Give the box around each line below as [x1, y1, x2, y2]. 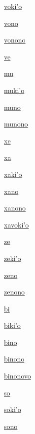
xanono [4, 202, 26, 213]
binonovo [4, 370, 31, 381]
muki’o [4, 84, 25, 95]
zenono [4, 286, 25, 297]
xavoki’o [4, 219, 29, 229]
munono [4, 118, 28, 129]
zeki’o [4, 252, 21, 263]
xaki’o [4, 168, 22, 179]
